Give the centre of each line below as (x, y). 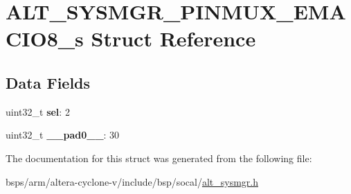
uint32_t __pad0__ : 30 (63, 135)
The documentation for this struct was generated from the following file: (159, 158)
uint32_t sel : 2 (38, 111)
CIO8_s (45, 38)
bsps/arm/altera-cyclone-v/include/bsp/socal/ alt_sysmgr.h (132, 181)
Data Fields (48, 82)
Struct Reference (173, 38)
